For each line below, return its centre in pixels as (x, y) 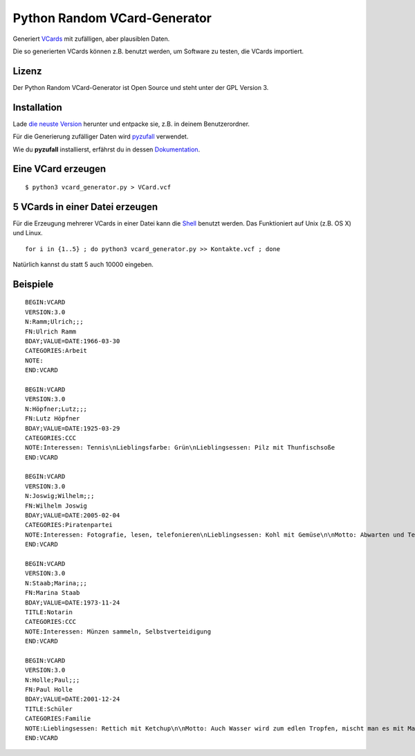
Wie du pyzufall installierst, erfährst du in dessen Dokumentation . (107, 149)
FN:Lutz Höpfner (53, 419)
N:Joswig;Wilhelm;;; (60, 496)
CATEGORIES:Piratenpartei (69, 525)
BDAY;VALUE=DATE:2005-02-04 (73, 516)
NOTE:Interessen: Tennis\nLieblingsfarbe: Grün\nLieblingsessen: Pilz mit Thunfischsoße (180, 448)
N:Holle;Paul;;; (53, 680)
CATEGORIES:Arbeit (56, 351)
